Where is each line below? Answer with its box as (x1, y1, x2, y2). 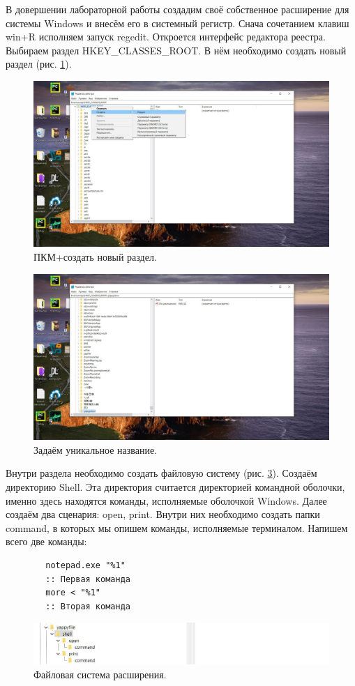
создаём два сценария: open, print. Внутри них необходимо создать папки (6, 507, 320, 521)
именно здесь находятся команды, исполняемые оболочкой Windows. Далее (6, 493, 327, 508)
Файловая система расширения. (33, 666, 167, 681)
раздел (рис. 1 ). (6, 56, 72, 71)
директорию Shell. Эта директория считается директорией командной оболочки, (6, 479, 345, 494)
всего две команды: (6, 534, 87, 549)
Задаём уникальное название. (33, 442, 158, 457)
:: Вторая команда (45, 601, 130, 611)
